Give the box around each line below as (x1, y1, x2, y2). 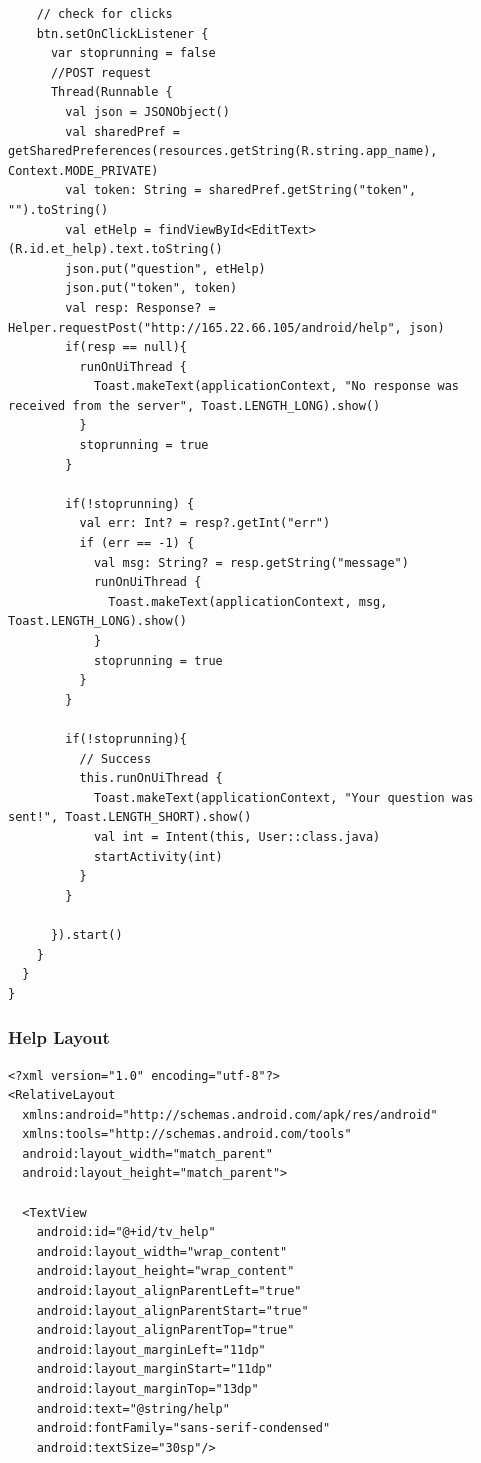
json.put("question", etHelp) (65, 261, 266, 276)
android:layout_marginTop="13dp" (36, 1382, 259, 1396)
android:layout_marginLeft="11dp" (36, 1342, 266, 1357)
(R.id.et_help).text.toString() (8, 242, 223, 257)
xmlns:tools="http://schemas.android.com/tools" (22, 1127, 352, 1142)
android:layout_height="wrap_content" (36, 1264, 295, 1279)
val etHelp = (65, 222, 152, 237)
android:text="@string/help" (36, 1401, 230, 1416)
